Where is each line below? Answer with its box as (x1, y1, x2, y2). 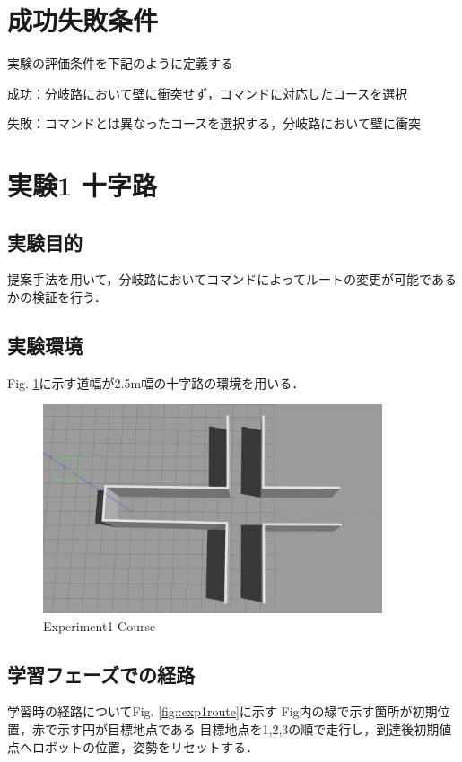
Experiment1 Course (43, 616, 156, 635)
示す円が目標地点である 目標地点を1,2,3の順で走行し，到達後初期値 (57, 719, 452, 738)
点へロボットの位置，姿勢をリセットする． (7, 737, 258, 756)
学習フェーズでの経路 (7, 660, 195, 688)
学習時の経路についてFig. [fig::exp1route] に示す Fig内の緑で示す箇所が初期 (7, 702, 438, 721)
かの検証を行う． (7, 288, 107, 307)
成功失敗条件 (7, 2, 159, 39)
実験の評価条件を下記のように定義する (7, 54, 233, 73)
